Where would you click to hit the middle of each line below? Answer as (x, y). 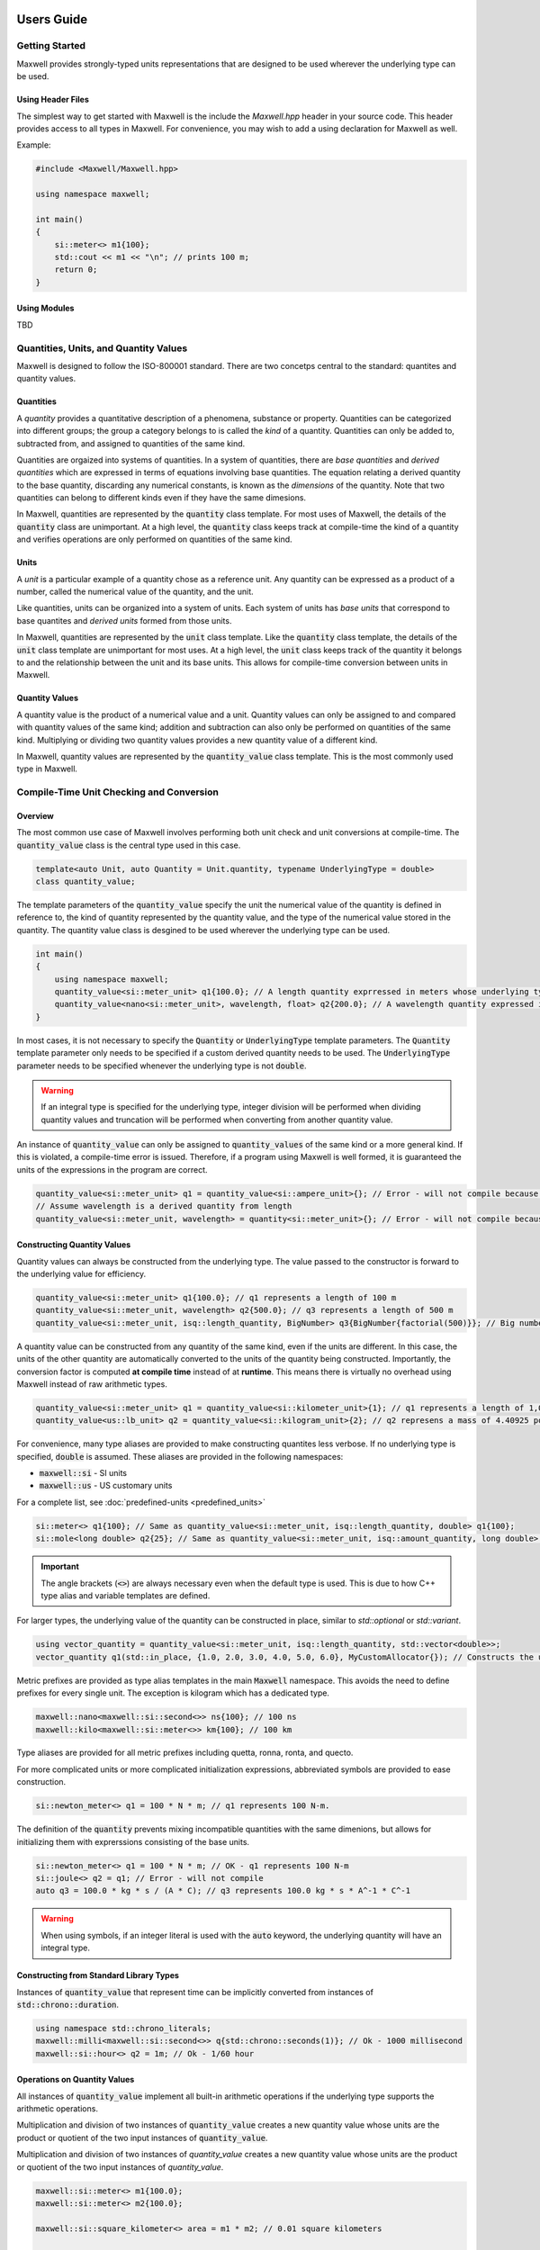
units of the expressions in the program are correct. (112, 1169)
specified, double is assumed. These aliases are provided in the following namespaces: (180, 1456)
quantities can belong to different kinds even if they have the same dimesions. (161, 498)
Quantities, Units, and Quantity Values (102, 348)
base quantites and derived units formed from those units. (124, 620)
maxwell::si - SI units (83, 1473)
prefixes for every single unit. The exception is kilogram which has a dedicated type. (173, 1693)
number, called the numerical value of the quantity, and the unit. (135, 592)
